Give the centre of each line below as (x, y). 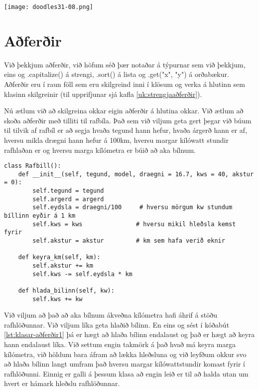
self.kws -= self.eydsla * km (82, 274)
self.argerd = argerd (68, 199)
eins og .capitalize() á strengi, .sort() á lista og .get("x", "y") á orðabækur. (117, 74)
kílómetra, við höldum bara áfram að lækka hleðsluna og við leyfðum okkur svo (125, 354)
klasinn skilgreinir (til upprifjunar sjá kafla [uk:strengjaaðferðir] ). (103, 94)
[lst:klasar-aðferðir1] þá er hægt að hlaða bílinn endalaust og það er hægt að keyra (129, 334)
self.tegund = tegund (68, 191)
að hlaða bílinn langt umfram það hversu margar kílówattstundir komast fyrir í (125, 364)
